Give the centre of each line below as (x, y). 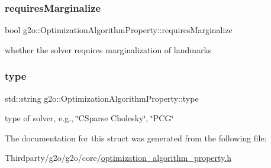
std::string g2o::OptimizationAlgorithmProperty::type (102, 98)
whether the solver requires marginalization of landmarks (108, 49)
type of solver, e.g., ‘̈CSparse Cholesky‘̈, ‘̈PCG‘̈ (89, 118)
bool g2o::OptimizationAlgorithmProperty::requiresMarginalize (119, 30)
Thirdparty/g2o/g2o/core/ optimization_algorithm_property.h (118, 158)
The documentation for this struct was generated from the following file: (136, 138)
